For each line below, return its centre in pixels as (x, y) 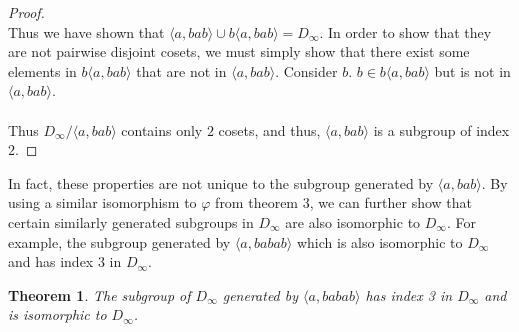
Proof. (26, 12)
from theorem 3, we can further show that (343, 202)
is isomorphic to (57, 314)
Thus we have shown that (86, 31)
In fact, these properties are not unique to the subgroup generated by (221, 182)
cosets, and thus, (269, 129)
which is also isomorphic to (379, 241)
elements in (42, 70)
